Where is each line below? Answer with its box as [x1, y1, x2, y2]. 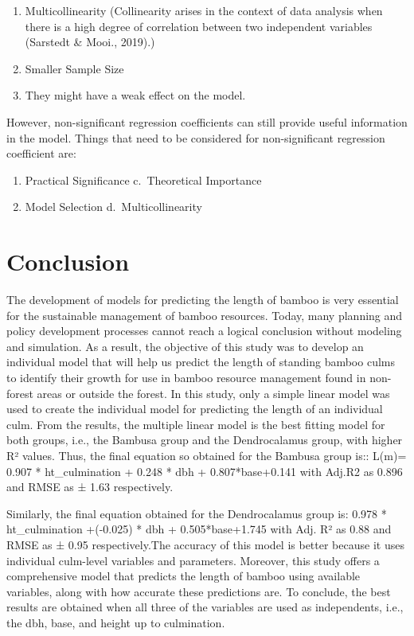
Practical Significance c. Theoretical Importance [25, 171, 262, 188]
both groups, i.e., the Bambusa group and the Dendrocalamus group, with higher [6, 431, 403, 448]
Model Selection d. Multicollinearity [25, 198, 202, 215]
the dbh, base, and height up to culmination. [6, 614, 225, 630]
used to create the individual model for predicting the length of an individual [6, 400, 383, 417]
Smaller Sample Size [25, 60, 124, 76]
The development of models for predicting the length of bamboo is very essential [6, 291, 399, 308]
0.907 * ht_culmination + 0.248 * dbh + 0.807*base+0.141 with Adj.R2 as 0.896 [6, 462, 403, 479]
